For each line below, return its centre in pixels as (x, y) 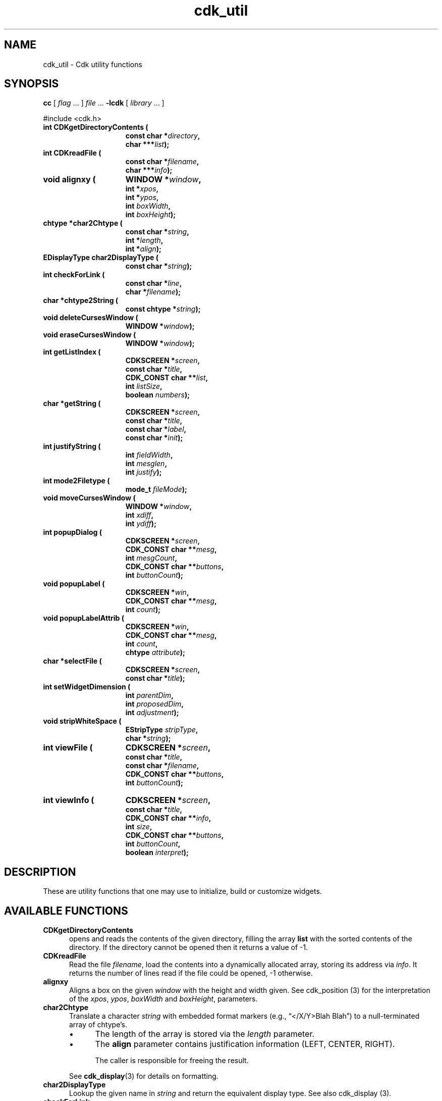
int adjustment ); (152, 713)
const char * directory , (163, 136)
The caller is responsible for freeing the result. (172, 1061)
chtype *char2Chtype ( (83, 223)
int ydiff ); (141, 524)
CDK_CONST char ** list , (167, 378)
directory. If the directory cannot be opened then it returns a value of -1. (189, 947)
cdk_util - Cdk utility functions (93, 64)
